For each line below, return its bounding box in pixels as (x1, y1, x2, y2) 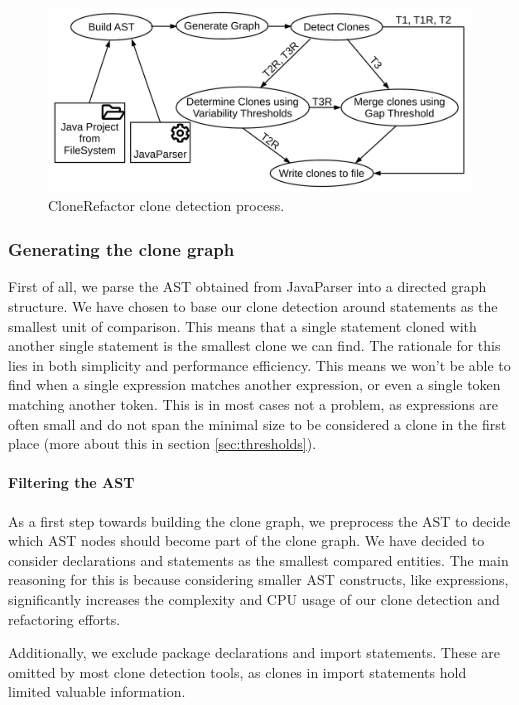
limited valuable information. (8, 681, 186, 702)
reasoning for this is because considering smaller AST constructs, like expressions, (8, 569, 509, 590)
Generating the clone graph (8, 237, 235, 262)
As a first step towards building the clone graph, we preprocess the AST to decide (8, 510, 511, 531)
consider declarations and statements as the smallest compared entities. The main (8, 549, 509, 570)
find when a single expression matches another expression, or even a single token (8, 374, 501, 395)
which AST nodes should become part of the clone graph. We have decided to (8, 530, 485, 551)
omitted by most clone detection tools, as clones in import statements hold (8, 661, 467, 682)
